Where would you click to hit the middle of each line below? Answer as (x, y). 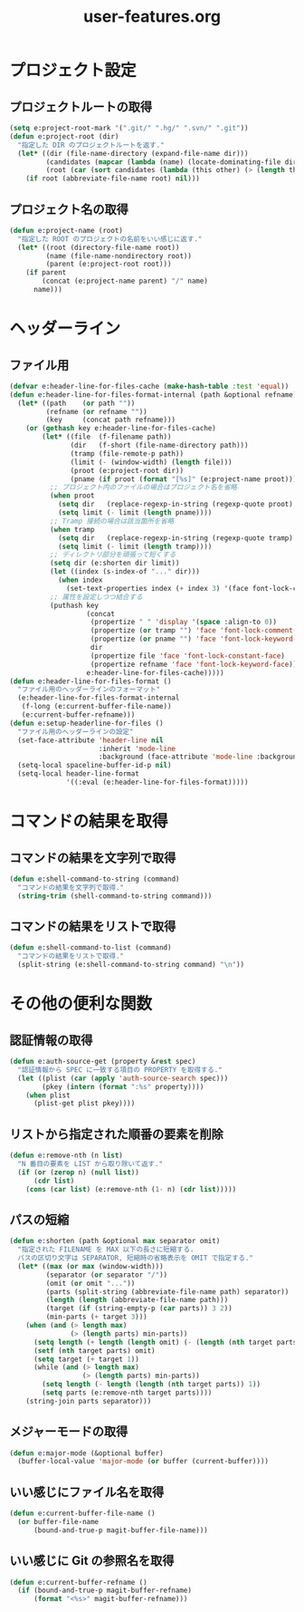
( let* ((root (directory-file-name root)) (99, 247)
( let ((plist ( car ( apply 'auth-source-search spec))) (123, 1078)
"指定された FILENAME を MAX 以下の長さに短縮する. (106, 1250)
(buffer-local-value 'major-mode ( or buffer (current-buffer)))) (143, 1462)
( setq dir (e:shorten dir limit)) (114, 564)
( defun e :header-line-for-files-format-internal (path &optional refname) (153, 395)
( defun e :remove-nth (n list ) (66, 1156)
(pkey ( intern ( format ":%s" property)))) (123, 1086)
